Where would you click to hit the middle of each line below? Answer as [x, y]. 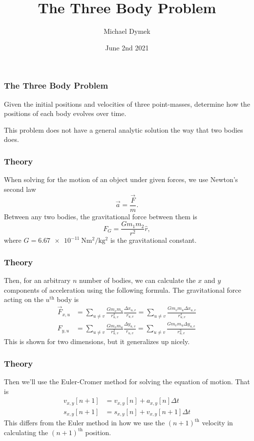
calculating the [26, 432]
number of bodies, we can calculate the [138, 280]
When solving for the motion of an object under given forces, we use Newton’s [121, 179]
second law [20, 189]
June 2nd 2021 [127, 47]
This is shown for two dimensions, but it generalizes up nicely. [97, 341]
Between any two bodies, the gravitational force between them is [101, 216]
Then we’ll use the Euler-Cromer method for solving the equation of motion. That [127, 382]
